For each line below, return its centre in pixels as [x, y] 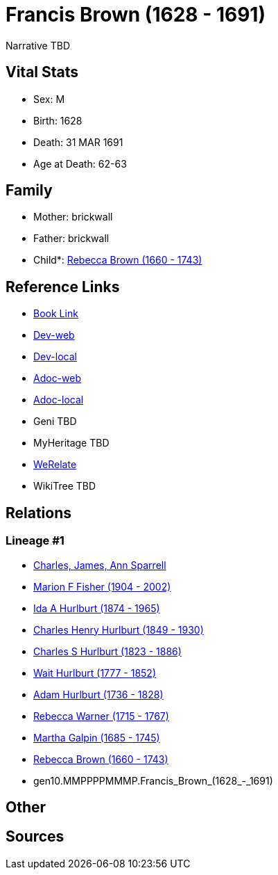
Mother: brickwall [73, 217]
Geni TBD [55, 422]
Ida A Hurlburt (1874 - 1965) [97, 608]
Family [29, 191]
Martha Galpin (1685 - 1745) [97, 737]
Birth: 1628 [58, 120]
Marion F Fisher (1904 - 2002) [102, 586]
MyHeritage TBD [71, 443]
